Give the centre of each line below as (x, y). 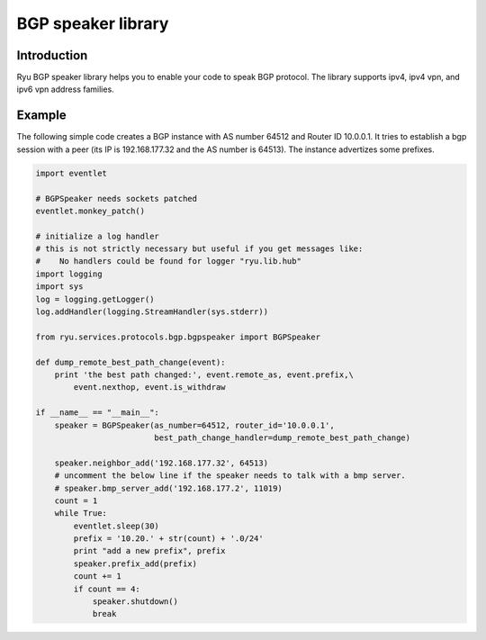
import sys (59, 287)
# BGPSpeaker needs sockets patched (117, 198)
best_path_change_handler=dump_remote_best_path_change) (283, 437)
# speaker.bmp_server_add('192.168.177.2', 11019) (168, 488)
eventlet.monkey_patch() (90, 211)
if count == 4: (107, 589)
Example (41, 116)
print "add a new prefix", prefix (149, 551)
